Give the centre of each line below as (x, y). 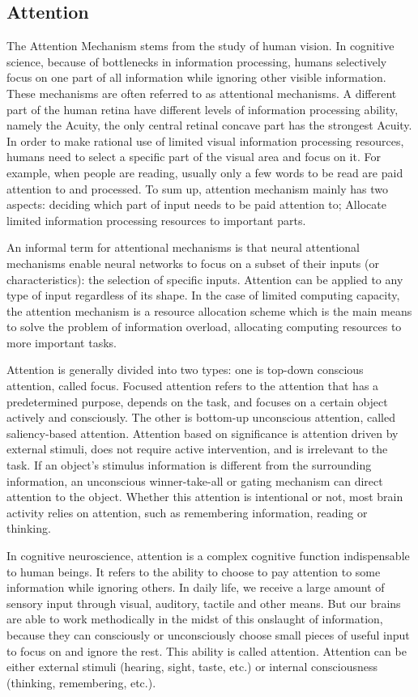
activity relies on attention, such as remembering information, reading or (187, 512)
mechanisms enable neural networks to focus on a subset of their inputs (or (193, 263)
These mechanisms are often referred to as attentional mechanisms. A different (202, 93)
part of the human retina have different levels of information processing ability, (203, 109)
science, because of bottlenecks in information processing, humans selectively (197, 61)
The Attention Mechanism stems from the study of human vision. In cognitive (200, 46)
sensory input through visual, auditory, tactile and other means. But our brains (204, 603)
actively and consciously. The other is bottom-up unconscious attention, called (201, 417)
